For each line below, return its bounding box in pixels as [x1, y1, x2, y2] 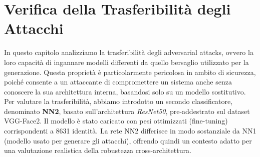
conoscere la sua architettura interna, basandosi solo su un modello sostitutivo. [4, 86, 246, 96]
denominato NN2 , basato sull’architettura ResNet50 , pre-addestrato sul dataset [4, 105, 250, 116]
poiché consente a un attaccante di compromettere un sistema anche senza [4, 76, 232, 87]
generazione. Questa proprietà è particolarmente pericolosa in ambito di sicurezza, [4, 66, 256, 77]
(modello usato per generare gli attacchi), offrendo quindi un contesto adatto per [4, 135, 252, 145]
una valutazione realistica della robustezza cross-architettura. [4, 145, 191, 155]
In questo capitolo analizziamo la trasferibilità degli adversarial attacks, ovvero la [4, 47, 253, 57]
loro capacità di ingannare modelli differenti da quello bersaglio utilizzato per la [4, 56, 249, 67]
